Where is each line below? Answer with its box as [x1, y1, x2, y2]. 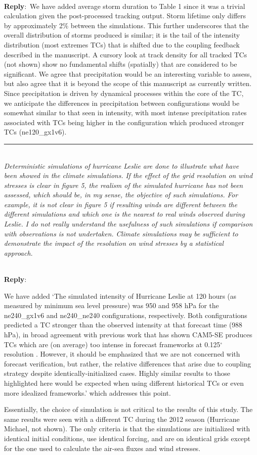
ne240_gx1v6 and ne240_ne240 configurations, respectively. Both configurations [4, 310, 248, 320]
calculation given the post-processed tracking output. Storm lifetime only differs [4, 10, 246, 21]
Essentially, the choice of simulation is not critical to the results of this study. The [4, 404, 253, 414]
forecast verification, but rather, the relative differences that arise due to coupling [4, 358, 251, 368]
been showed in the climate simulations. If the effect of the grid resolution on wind [4, 170, 253, 181]
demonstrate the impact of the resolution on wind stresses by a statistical [4, 238, 224, 248]
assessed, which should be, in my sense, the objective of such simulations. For [4, 189, 238, 200]
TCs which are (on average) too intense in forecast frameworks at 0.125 [4, 339, 220, 349]
